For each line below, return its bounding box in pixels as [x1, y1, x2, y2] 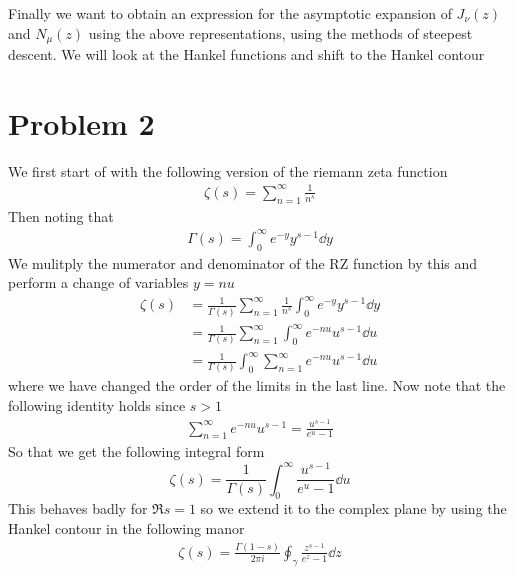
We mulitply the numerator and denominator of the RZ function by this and [8, 252, 478, 273]
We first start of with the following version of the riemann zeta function [8, 160, 448, 181]
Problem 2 [8, 102, 155, 143]
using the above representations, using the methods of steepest [88, 22, 473, 43]
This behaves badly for [8, 498, 148, 519]
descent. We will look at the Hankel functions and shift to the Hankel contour [8, 44, 485, 65]
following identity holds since [8, 394, 186, 415]
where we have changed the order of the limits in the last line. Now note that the [8, 375, 506, 396]
